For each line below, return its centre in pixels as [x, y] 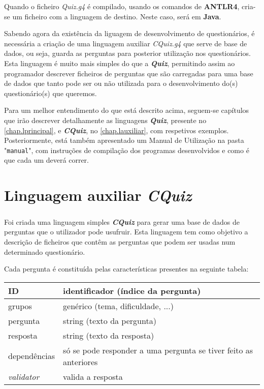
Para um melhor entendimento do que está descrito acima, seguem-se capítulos [127, 110]
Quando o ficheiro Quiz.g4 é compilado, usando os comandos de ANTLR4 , [122, 6]
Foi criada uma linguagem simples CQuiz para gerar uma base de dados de [122, 221]
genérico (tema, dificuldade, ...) [118, 306]
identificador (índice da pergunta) [132, 290]
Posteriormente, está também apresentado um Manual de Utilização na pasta [124, 140]
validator [24, 376]
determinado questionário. [45, 251]
